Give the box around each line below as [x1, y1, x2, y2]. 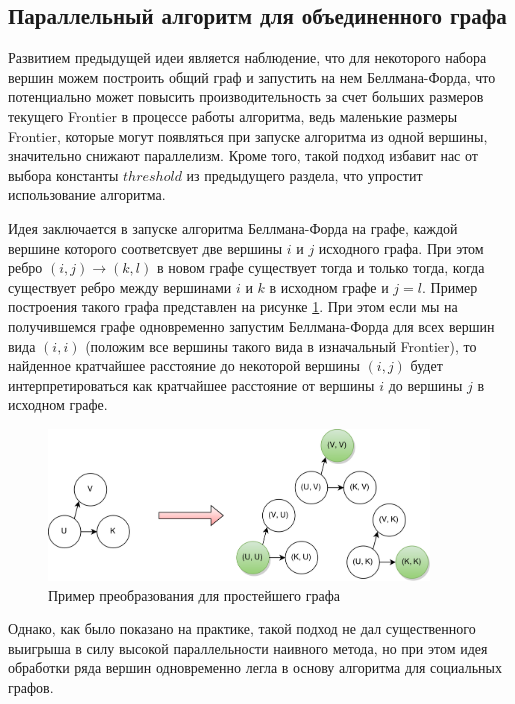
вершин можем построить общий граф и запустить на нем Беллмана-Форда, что [8, 66, 496, 87]
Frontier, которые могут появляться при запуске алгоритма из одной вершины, [8, 125, 488, 146]
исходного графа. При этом [318, 237, 484, 258]
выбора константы [8, 164, 119, 185]
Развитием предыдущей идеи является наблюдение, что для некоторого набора [8, 47, 487, 68]
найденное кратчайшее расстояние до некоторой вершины [8, 355, 360, 376]
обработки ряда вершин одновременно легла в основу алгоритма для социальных [8, 657, 502, 678]
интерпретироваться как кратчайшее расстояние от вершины [8, 374, 375, 395]
